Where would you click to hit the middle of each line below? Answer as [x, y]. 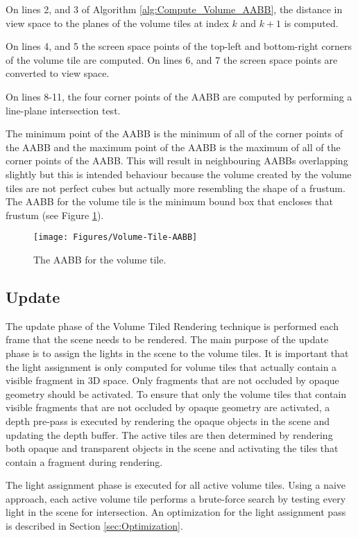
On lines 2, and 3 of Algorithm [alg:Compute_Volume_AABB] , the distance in [174, 9]
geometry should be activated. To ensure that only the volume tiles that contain [176, 393]
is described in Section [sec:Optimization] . [94, 526]
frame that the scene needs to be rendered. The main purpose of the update [167, 339]
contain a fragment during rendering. [84, 461]
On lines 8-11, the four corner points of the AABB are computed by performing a [179, 96]
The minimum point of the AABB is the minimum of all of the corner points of [174, 133]
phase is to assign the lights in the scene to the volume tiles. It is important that [177, 353]
